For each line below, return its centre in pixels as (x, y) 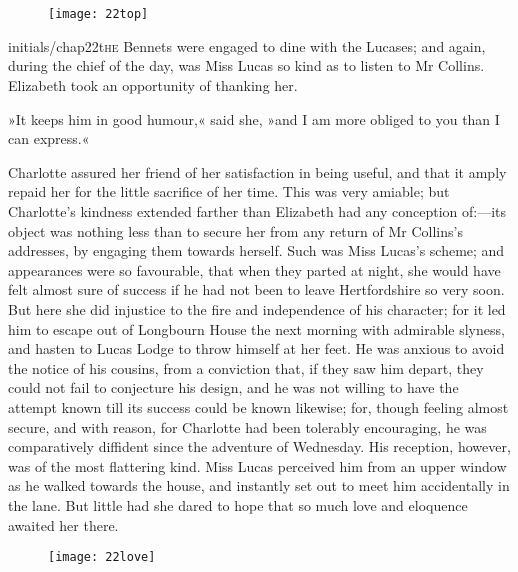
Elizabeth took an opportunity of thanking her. (153, 85)
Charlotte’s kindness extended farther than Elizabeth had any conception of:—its (257, 211)
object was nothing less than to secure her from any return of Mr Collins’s (235, 230)
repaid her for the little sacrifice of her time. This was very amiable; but (229, 191)
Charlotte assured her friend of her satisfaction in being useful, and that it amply (257, 171)
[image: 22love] (102, 557)
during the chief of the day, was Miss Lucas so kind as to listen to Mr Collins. (246, 65)
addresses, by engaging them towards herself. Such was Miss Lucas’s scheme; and (256, 250)
